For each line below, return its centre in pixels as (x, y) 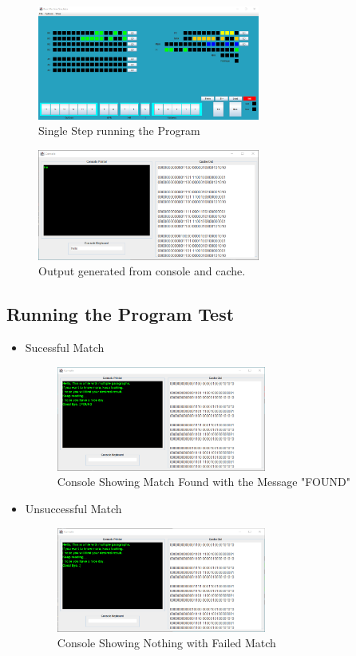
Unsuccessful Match (73, 508)
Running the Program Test (121, 314)
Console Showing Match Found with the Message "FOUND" (204, 482)
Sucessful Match (65, 348)
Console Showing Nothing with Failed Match (166, 643)
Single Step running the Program (119, 130)
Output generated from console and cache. (142, 271)
